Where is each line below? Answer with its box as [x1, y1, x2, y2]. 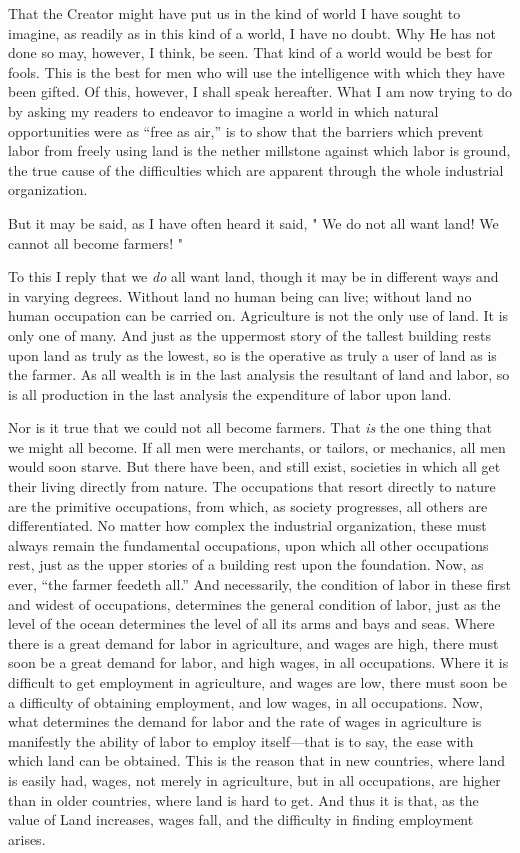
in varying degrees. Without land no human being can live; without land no [8, 285, 472, 306]
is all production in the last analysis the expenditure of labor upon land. [8, 383, 452, 404]
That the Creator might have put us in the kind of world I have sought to [8, 3, 461, 23]
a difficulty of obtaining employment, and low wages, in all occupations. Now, [8, 691, 483, 712]
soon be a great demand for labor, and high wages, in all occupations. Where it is [8, 652, 509, 673]
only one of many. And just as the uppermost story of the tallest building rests [8, 324, 491, 345]
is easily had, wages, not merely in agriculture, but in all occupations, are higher [8, 769, 501, 790]
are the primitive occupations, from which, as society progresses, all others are [8, 495, 488, 516]
